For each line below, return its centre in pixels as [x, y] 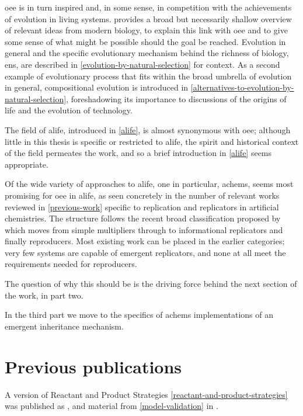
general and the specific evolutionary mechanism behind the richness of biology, [147, 53]
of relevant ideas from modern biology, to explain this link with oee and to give [146, 30]
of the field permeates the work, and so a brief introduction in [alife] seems [138, 153]
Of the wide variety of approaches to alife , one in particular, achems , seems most [149, 184]
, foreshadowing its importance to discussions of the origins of [176, 98]
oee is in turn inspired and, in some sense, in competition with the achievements [148, 7]
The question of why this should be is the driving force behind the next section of [151, 284]
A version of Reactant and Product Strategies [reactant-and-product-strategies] [146, 394]
